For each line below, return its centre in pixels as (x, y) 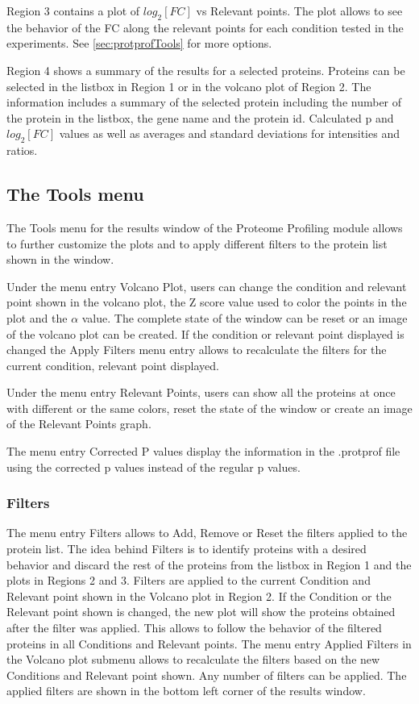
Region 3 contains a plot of (73, 10)
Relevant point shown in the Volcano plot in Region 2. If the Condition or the (199, 596)
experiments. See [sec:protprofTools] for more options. (139, 43)
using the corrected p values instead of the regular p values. (153, 467)
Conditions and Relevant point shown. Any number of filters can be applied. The (207, 675)
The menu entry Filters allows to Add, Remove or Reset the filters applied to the (207, 533)
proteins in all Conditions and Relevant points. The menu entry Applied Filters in (209, 643)
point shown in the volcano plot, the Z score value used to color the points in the (207, 302)
